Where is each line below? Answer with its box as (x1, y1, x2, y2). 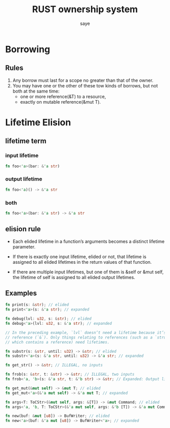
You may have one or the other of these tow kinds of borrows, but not (12, 82, 158, 88)
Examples (5, 289, 37, 298)
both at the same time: (12, 88, 60, 94)
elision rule (5, 225, 41, 233)
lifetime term (5, 137, 47, 145)
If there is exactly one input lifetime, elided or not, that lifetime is (12, 253, 147, 260)
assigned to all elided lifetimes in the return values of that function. (12, 259, 152, 265)
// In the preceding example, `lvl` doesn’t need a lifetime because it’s (5, 330, 166, 335)
